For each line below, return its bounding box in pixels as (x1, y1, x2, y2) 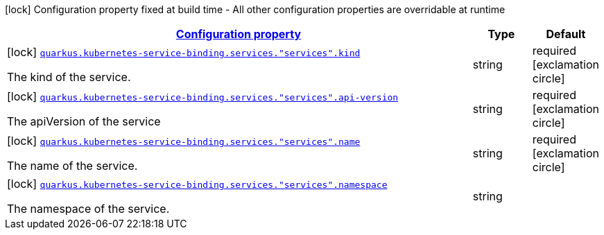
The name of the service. (7, 159, 138, 173)
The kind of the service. (7, 70, 131, 84)
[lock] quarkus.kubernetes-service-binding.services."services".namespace (7, 177, 388, 191)
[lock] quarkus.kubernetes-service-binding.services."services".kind (7, 45, 361, 59)
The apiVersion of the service (7, 114, 161, 128)
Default (546, 27, 586, 41)
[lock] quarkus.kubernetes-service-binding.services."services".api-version (7, 89, 399, 103)
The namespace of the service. (7, 202, 170, 216)
